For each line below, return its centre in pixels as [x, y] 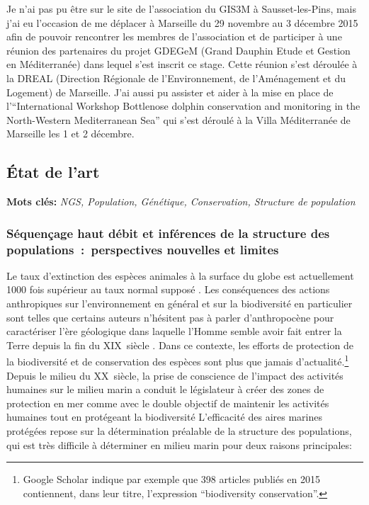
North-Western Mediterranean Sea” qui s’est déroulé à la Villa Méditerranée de [178, 119]
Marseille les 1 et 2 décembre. [70, 134]
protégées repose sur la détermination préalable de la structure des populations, [179, 431]
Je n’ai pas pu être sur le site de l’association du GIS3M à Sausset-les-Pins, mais [182, 8]
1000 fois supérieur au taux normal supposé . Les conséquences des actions [168, 289]
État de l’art [53, 172]
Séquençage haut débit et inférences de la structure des [168, 233]
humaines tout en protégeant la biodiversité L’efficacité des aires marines [164, 417]
